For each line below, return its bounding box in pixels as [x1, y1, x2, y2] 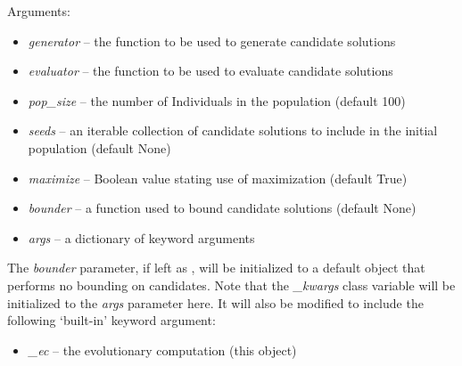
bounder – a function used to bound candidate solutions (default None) [28, 199, 417, 217]
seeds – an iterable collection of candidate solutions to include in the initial [28, 121, 438, 140]
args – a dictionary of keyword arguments [28, 228, 255, 247]
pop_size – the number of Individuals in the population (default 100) [28, 91, 406, 110]
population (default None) [28, 138, 171, 157]
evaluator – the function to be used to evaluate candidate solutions [28, 61, 393, 80]
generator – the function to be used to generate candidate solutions [28, 31, 396, 50]
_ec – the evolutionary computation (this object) [28, 340, 297, 359]
